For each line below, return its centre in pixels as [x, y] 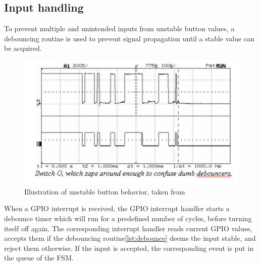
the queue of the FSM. [39, 258]
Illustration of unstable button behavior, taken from [105, 191]
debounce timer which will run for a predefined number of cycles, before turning [128, 218]
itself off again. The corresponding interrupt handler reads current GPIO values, [128, 228]
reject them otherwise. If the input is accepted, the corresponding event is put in [129, 248]
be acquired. [23, 48]
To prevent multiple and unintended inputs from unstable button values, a [119, 28]
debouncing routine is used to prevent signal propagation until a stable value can [129, 38]
